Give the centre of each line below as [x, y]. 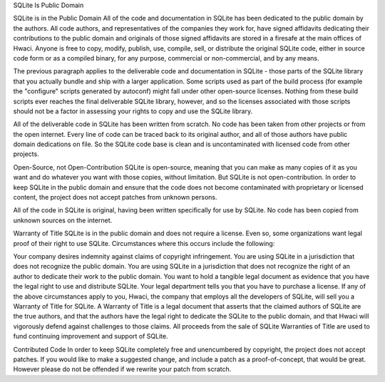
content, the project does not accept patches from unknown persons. [115, 197]
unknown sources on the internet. [63, 220]
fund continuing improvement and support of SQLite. [91, 336]
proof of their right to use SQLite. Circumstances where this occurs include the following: [144, 243]
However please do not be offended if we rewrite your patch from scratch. [122, 369]
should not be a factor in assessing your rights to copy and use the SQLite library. [133, 111]
